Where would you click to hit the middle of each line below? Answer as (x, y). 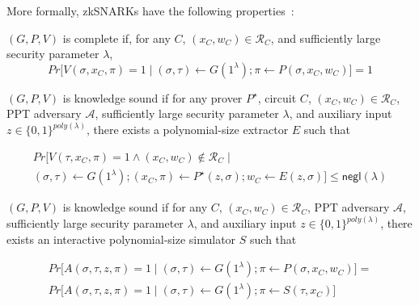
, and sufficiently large (326, 38)
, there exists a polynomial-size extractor (187, 130)
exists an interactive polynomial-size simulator (121, 239)
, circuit (277, 97)
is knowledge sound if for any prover (152, 97)
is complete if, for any (116, 38)
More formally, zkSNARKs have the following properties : (150, 10)
